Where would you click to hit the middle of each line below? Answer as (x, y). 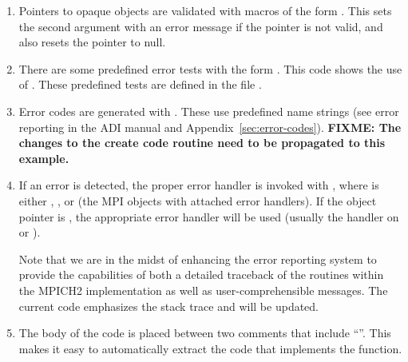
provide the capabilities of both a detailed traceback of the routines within (201, 274)
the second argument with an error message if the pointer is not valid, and (201, 26)
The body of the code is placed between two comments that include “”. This (205, 333)
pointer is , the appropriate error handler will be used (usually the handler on (209, 216)
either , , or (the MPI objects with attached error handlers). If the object (198, 200)
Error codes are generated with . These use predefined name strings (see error (209, 111)
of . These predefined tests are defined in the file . (140, 84)
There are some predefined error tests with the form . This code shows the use (210, 68)
